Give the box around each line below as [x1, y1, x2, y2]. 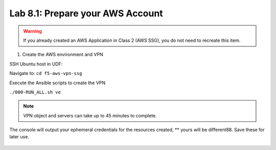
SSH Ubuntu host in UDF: [9, 61, 63, 67]
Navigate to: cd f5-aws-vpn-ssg [9, 70, 82, 77]
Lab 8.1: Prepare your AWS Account [9, 8, 163, 19]
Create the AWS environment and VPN [22, 52, 103, 58]
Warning [23, 28, 42, 34]
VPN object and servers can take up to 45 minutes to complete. [23, 112, 157, 118]
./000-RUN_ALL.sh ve [9, 89, 61, 95]
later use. [9, 134, 29, 140]
